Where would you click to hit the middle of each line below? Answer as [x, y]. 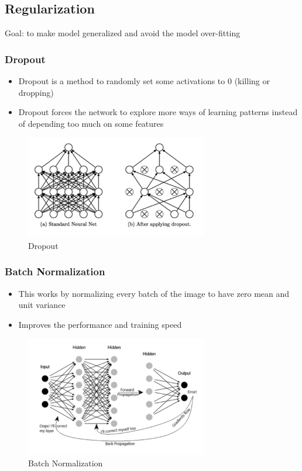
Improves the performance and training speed [100, 324]
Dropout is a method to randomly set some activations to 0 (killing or [144, 81]
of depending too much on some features [91, 123]
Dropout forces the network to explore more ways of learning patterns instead [158, 112]
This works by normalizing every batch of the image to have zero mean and [154, 293]
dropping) [36, 92]
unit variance [42, 305]
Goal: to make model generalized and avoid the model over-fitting [123, 33]
